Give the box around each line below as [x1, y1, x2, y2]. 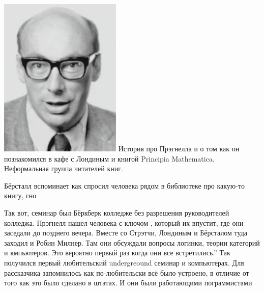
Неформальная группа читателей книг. [4, 163, 123, 174]
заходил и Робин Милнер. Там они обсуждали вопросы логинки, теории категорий [4, 237, 260, 248]
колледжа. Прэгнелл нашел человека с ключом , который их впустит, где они [4, 217, 244, 228]
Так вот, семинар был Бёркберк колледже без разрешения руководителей [4, 207, 229, 218]
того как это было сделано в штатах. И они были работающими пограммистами [4, 277, 252, 288]
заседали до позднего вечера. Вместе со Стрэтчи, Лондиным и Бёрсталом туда [4, 227, 248, 238]
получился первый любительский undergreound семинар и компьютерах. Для [4, 257, 244, 268]
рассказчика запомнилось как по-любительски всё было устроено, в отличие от [4, 267, 249, 278]
